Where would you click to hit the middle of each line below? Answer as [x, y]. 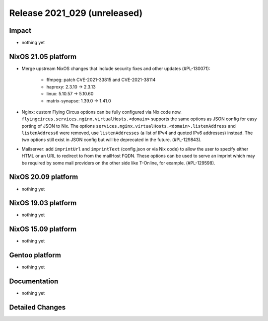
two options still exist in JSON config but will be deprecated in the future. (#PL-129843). [112, 140]
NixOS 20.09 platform [44, 177]
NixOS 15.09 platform [43, 229]
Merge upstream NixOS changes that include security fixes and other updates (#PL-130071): [116, 68]
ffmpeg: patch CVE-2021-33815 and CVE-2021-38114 [101, 80]
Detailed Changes [37, 307]
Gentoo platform [35, 255]
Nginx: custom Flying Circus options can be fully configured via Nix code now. [102, 112]
